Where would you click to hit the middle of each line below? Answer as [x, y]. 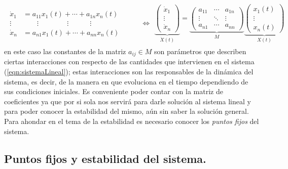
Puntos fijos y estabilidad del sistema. [105, 158]
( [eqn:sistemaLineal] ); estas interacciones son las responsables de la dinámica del [129, 71]
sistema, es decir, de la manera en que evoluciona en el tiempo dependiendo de [126, 81]
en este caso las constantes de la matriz [65, 51]
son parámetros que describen [200, 51]
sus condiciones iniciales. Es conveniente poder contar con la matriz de [114, 91]
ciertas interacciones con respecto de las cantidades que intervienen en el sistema [129, 61]
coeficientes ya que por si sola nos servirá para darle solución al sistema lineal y [128, 101]
